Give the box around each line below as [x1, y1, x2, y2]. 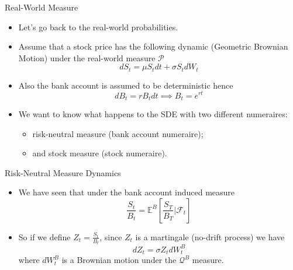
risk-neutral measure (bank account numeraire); [32, 127, 204, 139]
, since [99, 230, 122, 243]
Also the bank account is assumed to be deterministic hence [18, 79, 233, 91]
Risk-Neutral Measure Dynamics [5, 166, 121, 178]
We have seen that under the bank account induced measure [18, 186, 235, 198]
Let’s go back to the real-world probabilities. [18, 20, 178, 33]
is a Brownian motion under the [61, 254, 177, 266]
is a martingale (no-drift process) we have [135, 230, 285, 243]
